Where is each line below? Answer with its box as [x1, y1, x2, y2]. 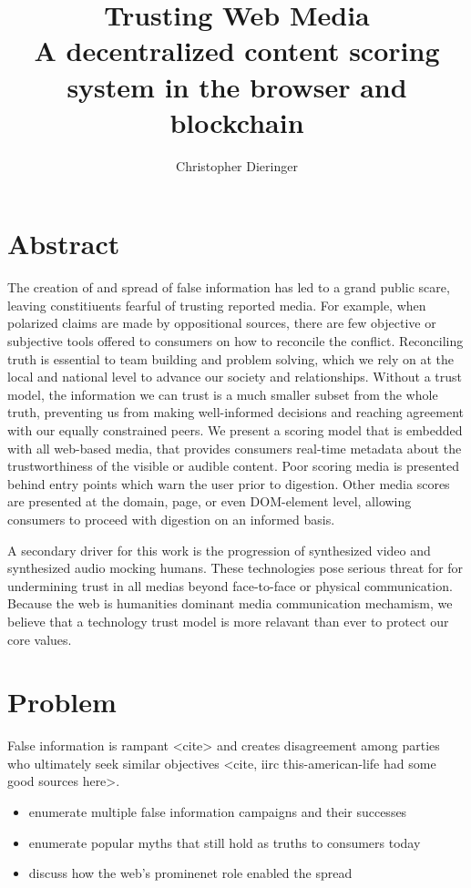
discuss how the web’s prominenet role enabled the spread [28, 863, 353, 883]
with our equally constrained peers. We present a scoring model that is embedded [7, 420, 463, 439]
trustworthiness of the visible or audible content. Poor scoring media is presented [7, 456, 460, 475]
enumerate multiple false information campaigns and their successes [28, 802, 407, 821]
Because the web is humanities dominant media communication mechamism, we [7, 594, 453, 613]
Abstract [7, 225, 120, 262]
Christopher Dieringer [176, 156, 298, 175]
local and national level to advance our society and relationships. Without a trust [7, 367, 463, 386]
